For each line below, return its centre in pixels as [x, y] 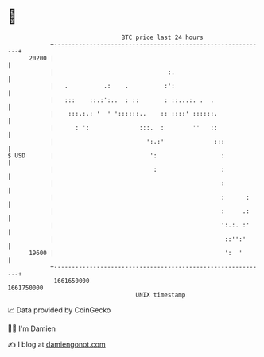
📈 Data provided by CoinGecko [59, 310]
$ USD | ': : [116, 155]
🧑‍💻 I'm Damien [32, 328]
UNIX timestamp [161, 295]
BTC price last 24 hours [162, 37]
